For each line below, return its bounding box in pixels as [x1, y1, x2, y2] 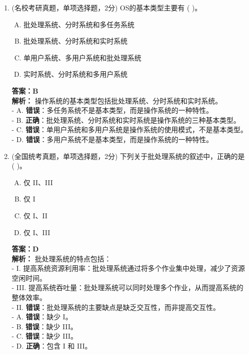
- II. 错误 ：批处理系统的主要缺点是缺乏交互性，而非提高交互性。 [11, 302, 220, 312]
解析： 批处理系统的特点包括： [11, 253, 111, 263]
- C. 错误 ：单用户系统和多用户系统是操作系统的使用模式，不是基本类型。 [11, 124, 248, 135]
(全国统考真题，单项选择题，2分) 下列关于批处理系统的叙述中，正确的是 [11, 151, 245, 161]
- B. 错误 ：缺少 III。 [11, 321, 78, 331]
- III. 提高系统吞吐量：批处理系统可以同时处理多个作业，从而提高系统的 [11, 282, 244, 293]
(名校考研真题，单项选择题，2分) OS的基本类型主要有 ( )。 [11, 2, 202, 12]
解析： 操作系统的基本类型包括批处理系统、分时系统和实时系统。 [11, 95, 222, 105]
